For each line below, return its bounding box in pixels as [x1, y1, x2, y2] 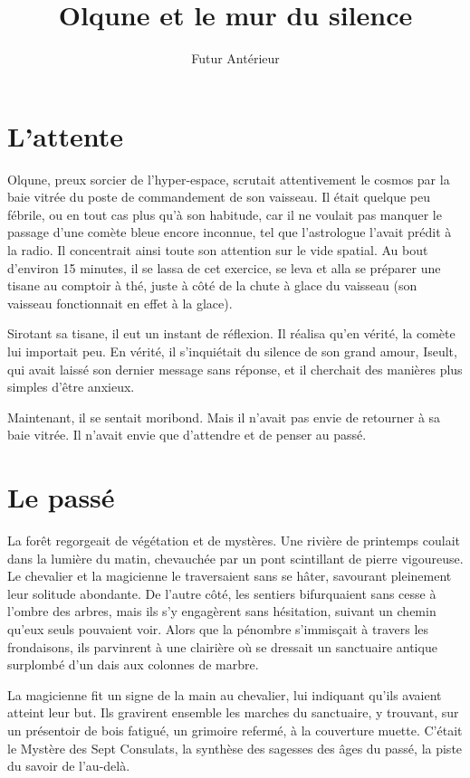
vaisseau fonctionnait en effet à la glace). [7, 293, 233, 312]
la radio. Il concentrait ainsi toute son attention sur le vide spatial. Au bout [7, 241, 428, 260]
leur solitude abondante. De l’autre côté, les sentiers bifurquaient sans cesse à [7, 583, 436, 602]
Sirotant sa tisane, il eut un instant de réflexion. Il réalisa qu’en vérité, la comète [7, 324, 456, 343]
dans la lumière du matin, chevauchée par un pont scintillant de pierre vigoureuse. [7, 548, 464, 567]
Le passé [7, 479, 115, 516]
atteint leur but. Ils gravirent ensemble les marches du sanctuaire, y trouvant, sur [7, 703, 459, 722]
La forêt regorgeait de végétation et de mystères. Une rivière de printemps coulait [7, 531, 460, 550]
